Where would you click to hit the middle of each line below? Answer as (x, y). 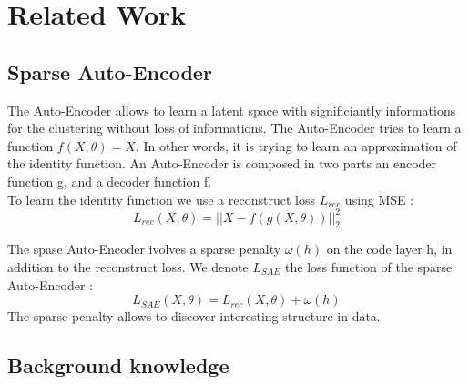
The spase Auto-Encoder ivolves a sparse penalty (144, 249)
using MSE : (379, 199)
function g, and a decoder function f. (110, 181)
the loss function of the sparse (369, 267)
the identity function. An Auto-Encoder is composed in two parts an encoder (222, 163)
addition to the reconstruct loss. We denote (128, 267)
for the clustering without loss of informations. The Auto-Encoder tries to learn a (234, 128)
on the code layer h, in (389, 249)
